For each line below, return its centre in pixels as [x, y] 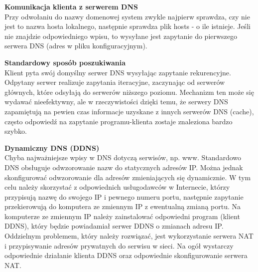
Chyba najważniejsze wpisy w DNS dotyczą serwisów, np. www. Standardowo [123, 157]
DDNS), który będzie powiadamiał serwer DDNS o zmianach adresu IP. [114, 226]
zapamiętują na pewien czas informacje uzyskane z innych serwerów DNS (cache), [129, 111]
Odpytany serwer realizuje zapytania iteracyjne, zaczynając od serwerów [115, 82]
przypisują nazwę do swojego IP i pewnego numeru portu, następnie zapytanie [124, 196]
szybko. [16, 131]
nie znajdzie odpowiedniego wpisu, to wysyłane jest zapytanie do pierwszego [121, 36]
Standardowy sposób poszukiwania [65, 62]
